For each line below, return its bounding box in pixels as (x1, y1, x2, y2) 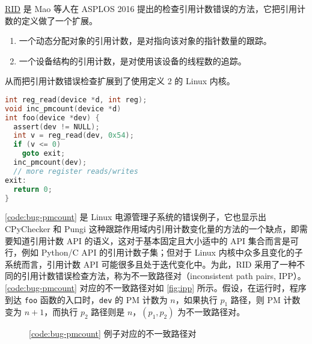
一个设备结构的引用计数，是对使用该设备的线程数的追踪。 (19, 54, 246, 67)
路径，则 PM (230, 293, 281, 306)
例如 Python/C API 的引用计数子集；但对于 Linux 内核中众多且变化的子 (21, 246, 303, 259)
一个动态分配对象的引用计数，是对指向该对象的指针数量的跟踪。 (19, 34, 272, 47)
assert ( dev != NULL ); (13, 122, 100, 131)
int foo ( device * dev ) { (5, 113, 100, 122)
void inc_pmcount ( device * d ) (5, 104, 121, 113)
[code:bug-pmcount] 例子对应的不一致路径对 (29, 327, 197, 340)
